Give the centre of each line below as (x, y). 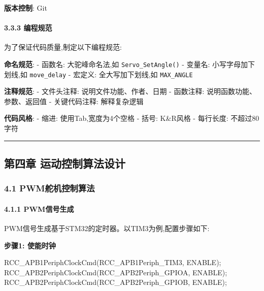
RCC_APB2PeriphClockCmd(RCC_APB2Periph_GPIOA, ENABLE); (116, 272)
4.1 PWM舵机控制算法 (49, 188)
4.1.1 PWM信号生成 (39, 208)
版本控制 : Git (26, 8)
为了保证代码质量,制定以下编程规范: (63, 47)
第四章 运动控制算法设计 (65, 163)
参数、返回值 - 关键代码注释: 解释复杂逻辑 (74, 101)
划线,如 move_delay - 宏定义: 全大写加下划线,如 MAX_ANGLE (98, 74)
